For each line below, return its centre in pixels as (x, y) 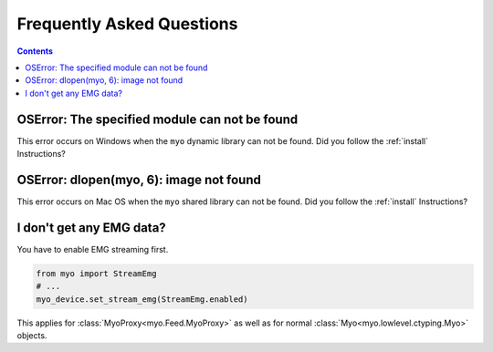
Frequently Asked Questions (127, 24)
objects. (32, 335)
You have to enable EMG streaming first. (93, 249)
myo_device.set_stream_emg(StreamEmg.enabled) (142, 299)
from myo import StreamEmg (96, 273)
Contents (35, 51)
